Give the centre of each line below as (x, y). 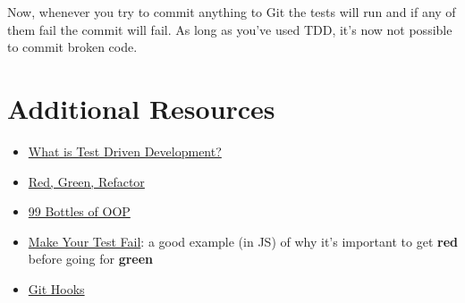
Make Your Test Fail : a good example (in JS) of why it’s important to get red (243, 241)
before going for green (91, 259)
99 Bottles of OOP (79, 211)
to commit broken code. (72, 47)
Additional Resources (141, 108)
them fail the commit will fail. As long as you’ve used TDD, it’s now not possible (230, 29)
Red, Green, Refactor (86, 181)
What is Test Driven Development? (125, 151)
